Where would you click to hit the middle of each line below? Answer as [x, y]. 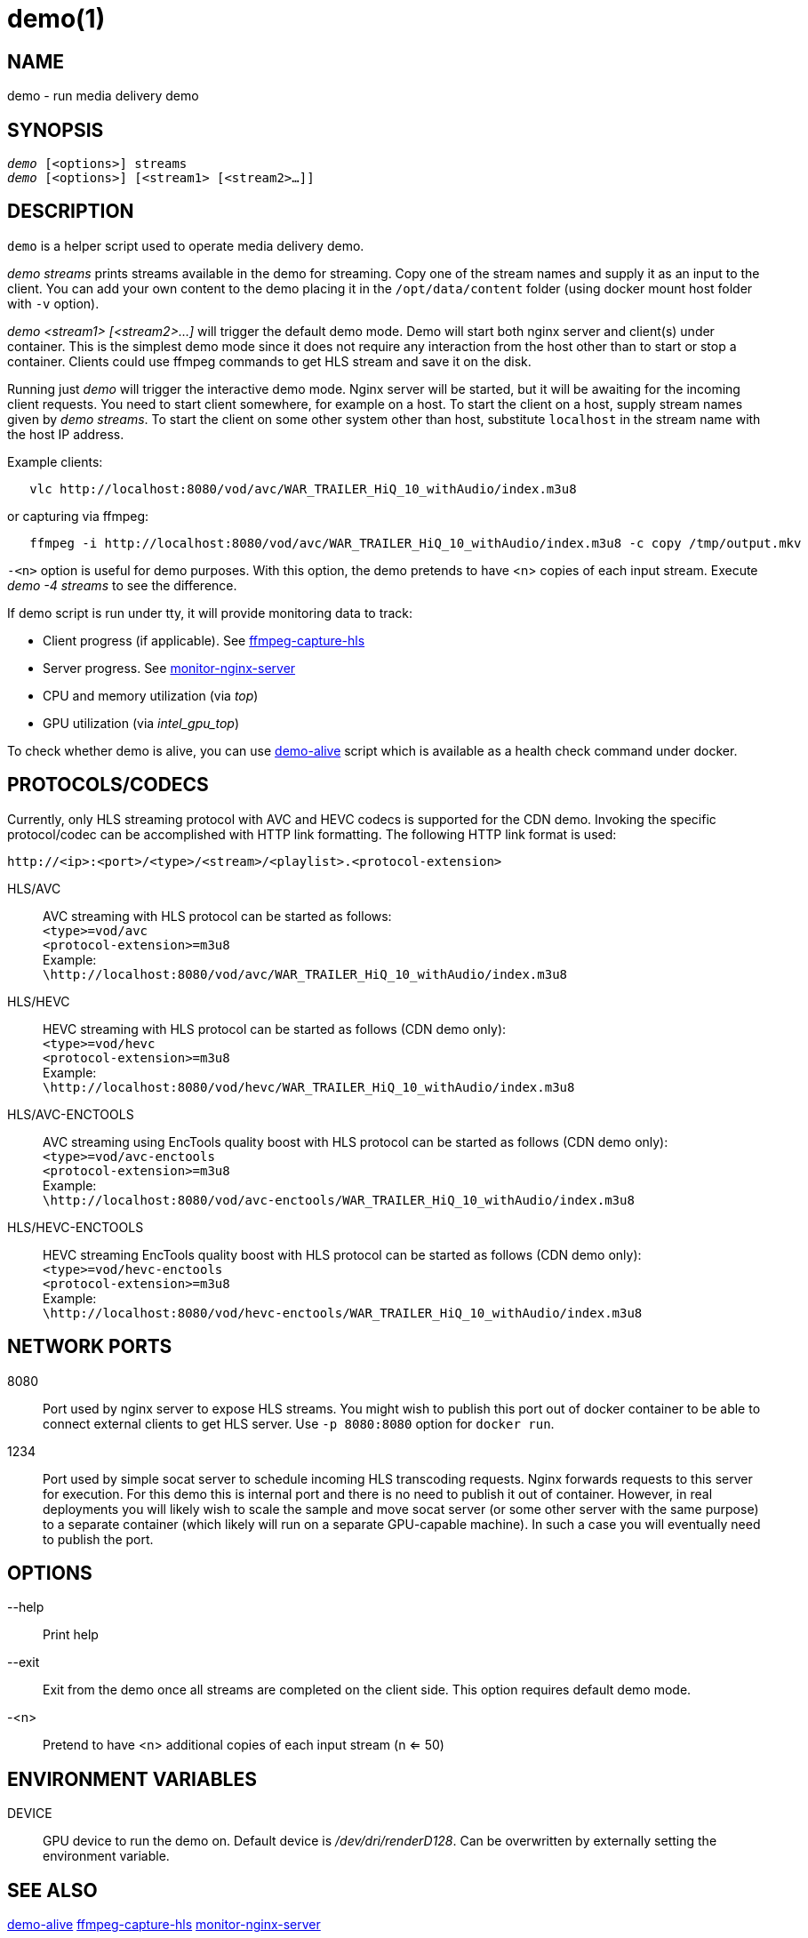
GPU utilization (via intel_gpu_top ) [141, 723]
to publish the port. [98, 1539]
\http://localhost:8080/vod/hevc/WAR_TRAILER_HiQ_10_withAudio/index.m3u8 [309, 1087]
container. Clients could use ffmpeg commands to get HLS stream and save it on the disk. [269, 361]
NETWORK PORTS [90, 1347]
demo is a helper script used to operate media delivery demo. [186, 245]
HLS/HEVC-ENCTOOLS [76, 1227]
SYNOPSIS [56, 130]
